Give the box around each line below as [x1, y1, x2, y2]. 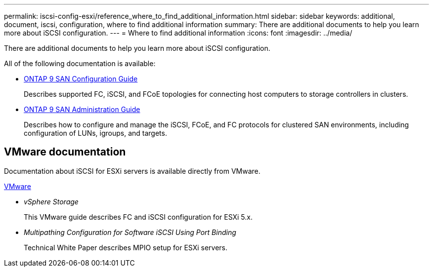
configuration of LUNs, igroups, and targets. [24, 129, 167, 137]
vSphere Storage [24, 197, 79, 206]
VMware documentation [4, 146, 126, 158]
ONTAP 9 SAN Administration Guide [24, 105, 140, 114]
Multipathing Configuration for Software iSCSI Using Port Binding [24, 228, 236, 236]
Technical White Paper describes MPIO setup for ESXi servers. [24, 243, 228, 252]
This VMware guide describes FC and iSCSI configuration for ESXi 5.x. [24, 212, 253, 221]
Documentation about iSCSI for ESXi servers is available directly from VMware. [4, 166, 260, 175]
